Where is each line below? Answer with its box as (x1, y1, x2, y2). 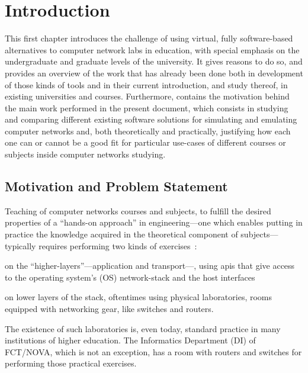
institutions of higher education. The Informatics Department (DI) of (5, 334, 256, 346)
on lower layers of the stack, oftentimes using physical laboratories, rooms (5, 291, 272, 303)
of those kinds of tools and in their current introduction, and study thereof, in (5, 78, 288, 91)
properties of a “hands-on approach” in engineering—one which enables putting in (5, 216, 303, 229)
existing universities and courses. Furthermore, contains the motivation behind (5, 90, 290, 102)
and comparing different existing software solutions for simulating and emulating (5, 113, 297, 126)
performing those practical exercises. (5, 357, 137, 369)
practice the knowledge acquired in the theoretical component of (5, 228, 238, 240)
